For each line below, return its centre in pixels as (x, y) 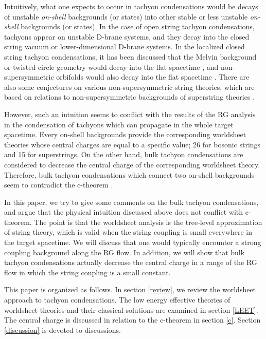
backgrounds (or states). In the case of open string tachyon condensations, (138, 26)
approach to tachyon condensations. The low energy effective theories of (117, 300)
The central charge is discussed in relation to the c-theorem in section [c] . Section (132, 320)
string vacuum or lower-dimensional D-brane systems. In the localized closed (125, 46)
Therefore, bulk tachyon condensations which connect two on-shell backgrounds (129, 174)
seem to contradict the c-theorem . (59, 185)
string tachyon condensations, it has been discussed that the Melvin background (130, 56)
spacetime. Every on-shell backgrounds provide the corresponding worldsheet (125, 134)
